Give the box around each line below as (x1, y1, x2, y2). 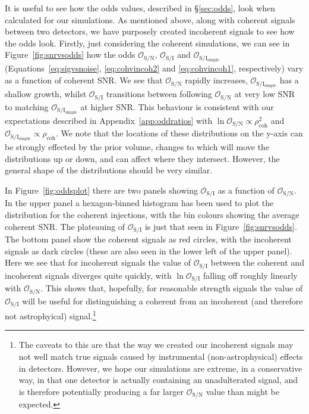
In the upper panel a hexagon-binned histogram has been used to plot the (5, 197, 274, 209)
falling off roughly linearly (203, 269, 298, 281)
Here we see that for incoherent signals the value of (5, 256, 191, 269)
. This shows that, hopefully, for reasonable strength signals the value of (40, 282, 303, 294)
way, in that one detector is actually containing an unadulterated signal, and (18, 373, 298, 386)
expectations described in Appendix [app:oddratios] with (5, 114, 213, 126)
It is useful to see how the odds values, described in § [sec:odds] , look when (5, 2, 276, 14)
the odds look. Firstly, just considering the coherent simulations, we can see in (5, 36, 290, 49)
